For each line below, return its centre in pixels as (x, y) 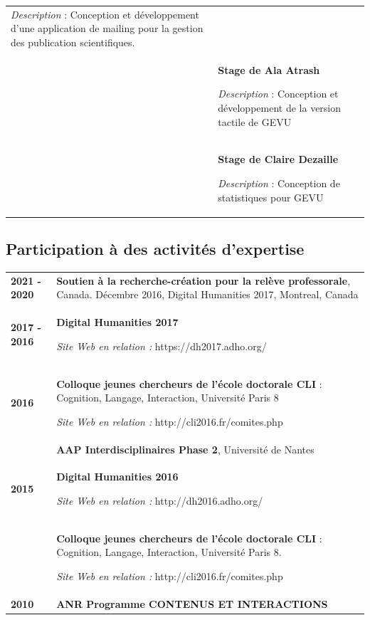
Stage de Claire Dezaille (278, 159)
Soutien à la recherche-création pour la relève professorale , (203, 280)
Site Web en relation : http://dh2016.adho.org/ (160, 500)
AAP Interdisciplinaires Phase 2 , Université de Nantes (185, 449)
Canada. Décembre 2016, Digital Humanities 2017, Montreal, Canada (207, 294)
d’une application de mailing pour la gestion (107, 28)
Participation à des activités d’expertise (155, 249)
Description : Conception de (279, 183)
